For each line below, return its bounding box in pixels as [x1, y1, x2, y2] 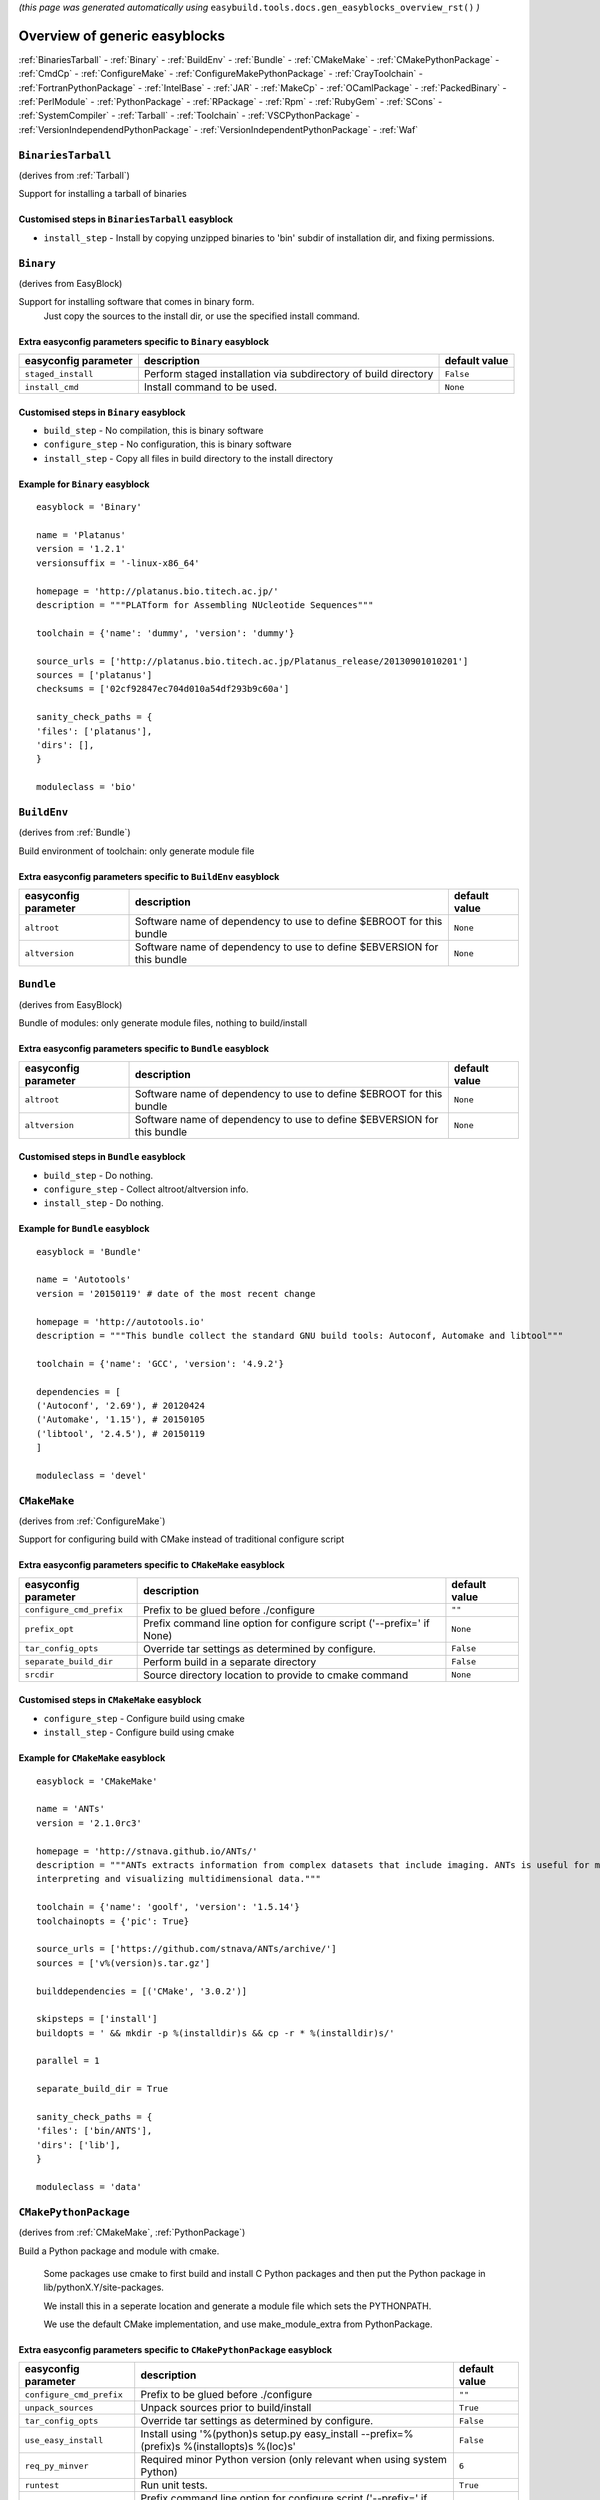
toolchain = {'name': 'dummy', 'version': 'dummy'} [36, 627, 295, 639]
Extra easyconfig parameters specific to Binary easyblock [18, 335, 270, 347]
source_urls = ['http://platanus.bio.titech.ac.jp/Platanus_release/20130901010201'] [36, 655, 469, 667]
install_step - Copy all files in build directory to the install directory [43, 452, 334, 464]
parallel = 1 [36, 2055, 100, 2067]
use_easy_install [24, 2435, 104, 2445]
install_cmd [24, 381, 79, 392]
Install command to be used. [143, 380, 278, 394]
